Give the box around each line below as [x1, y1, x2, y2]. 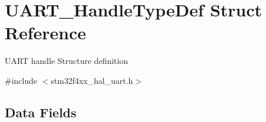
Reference [5, 21, 86, 45]
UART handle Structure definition [5, 55, 128, 67]
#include [5, 74, 38, 86]
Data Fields [5, 103, 77, 121]
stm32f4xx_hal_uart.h [50, 74, 133, 86]
